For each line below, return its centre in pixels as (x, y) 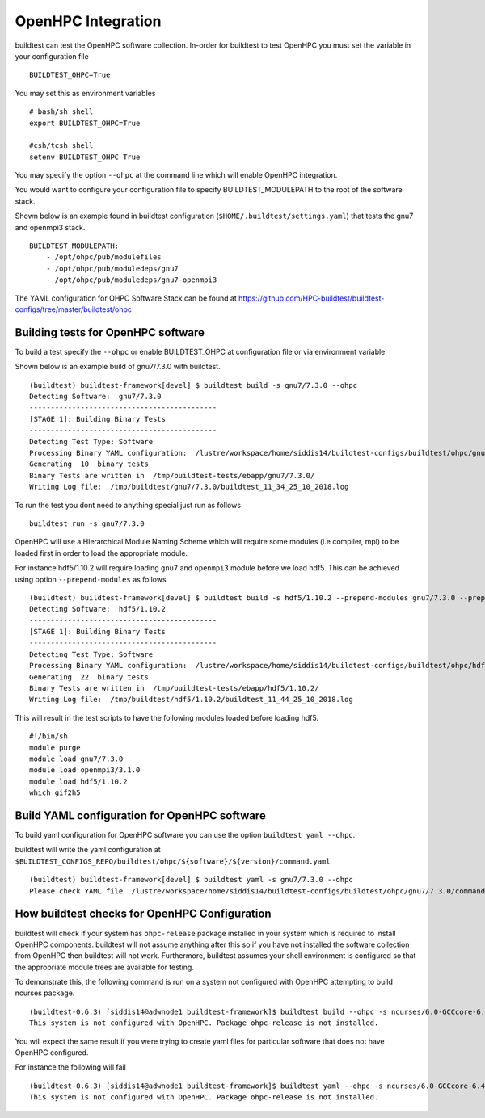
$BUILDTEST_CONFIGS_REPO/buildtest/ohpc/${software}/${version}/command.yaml (173, 861)
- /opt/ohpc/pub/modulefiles (103, 257)
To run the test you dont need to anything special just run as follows (128, 505)
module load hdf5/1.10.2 (78, 781)
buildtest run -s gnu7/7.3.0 (87, 523)
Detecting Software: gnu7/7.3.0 (95, 397)
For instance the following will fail (71, 1067)
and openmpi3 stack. (50, 227)
